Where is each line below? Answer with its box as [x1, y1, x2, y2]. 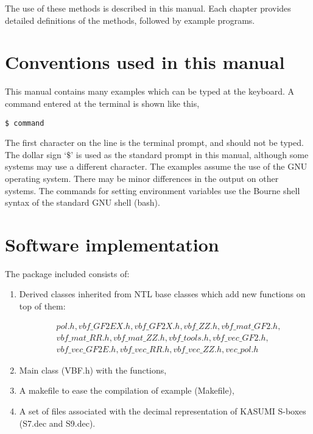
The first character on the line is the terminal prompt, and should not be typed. [5, 136, 304, 149]
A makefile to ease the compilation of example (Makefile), [19, 384, 234, 397]
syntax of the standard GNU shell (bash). [5, 196, 160, 209]
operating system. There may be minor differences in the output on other [5, 172, 279, 184]
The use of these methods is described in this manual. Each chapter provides [5, 2, 291, 14]
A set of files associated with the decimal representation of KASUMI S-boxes [19, 404, 306, 417]
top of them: [19, 300, 66, 313]
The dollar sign [5, 148, 62, 161]
